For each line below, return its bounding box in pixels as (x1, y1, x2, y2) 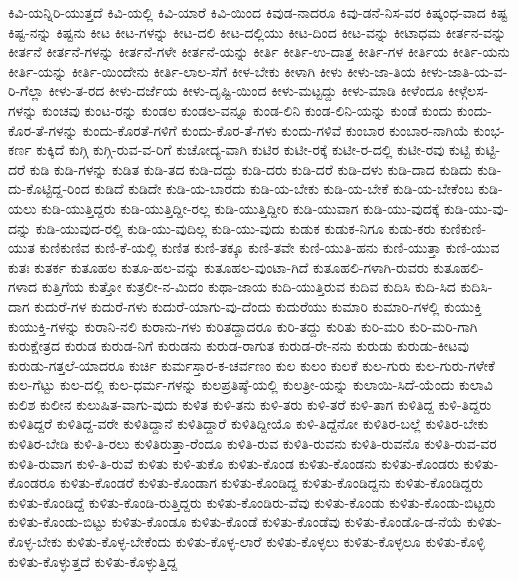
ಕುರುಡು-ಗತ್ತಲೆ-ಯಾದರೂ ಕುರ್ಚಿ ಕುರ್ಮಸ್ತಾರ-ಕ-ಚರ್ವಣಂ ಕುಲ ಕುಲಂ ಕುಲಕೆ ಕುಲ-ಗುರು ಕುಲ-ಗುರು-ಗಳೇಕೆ (8, 354, 495, 375)
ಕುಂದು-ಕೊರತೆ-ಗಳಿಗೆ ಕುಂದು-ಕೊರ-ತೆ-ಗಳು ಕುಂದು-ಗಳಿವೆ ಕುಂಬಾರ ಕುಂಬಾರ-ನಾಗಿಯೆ (82, 119, 469, 140)
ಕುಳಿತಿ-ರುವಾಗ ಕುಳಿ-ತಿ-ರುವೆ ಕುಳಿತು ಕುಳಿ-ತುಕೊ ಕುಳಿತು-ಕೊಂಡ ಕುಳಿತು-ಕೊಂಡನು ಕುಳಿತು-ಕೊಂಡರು (8, 452, 459, 473)
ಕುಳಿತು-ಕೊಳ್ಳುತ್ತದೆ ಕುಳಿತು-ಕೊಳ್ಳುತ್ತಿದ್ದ (8, 550, 178, 571)
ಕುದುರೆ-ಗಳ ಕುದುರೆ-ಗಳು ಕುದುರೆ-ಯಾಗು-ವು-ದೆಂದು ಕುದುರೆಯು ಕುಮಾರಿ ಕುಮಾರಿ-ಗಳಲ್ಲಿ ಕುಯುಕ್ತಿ (34, 295, 482, 316)
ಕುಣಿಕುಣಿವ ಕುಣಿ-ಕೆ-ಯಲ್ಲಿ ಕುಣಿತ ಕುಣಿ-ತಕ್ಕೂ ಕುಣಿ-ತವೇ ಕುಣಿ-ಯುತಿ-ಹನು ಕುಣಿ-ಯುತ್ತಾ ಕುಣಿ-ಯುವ (39, 237, 500, 258)
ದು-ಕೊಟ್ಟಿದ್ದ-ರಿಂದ (8, 178, 90, 199)
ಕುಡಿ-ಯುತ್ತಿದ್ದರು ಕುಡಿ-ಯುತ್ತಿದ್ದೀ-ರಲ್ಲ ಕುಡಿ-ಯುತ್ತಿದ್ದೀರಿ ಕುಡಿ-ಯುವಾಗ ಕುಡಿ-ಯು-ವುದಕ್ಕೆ (41, 197, 440, 218)
